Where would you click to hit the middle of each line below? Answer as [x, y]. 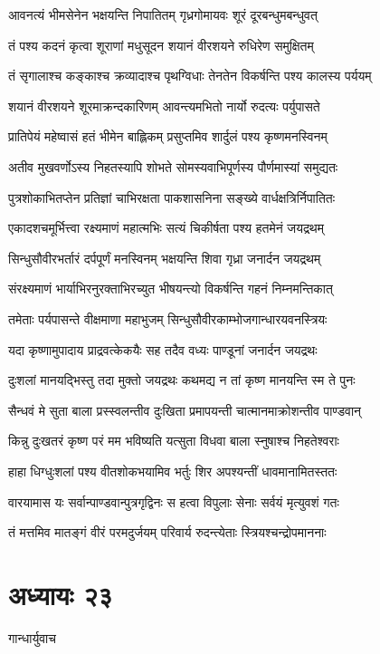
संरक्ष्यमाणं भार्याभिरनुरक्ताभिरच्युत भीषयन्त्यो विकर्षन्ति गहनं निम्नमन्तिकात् [171, 289]
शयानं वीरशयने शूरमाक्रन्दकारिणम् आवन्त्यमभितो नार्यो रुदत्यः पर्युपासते [164, 106]
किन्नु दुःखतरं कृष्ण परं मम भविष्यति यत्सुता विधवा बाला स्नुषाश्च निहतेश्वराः [174, 441]
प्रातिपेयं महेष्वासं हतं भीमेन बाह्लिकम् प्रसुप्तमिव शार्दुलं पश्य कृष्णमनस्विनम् [168, 136]
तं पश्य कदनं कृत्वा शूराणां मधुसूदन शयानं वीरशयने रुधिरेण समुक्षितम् [161, 45]
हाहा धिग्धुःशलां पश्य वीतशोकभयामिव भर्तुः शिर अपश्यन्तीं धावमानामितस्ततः [173, 471]
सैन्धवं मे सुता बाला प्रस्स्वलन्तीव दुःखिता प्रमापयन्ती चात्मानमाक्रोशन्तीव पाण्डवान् [185, 410]
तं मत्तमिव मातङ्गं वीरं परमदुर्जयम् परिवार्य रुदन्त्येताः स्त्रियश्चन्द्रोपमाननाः [167, 532]
